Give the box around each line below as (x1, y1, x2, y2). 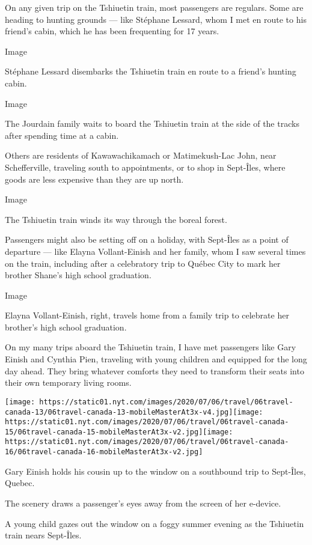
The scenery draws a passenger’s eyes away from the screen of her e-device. (5, 496, 281, 509)
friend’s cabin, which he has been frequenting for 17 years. (5, 25, 219, 37)
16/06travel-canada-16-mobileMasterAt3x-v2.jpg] (5, 448, 203, 457)
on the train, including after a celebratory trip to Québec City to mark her (5, 257, 281, 269)
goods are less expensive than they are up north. (5, 172, 184, 185)
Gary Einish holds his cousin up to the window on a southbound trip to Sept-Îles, (5, 464, 306, 477)
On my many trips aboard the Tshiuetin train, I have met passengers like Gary (5, 341, 296, 353)
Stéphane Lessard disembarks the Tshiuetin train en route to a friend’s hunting (5, 65, 296, 78)
